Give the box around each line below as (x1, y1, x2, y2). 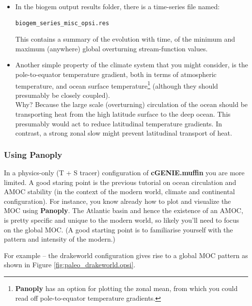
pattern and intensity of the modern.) (4, 234, 116, 244)
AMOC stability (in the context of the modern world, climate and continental (4, 186, 235, 197)
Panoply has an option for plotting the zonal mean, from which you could (15, 283, 238, 293)
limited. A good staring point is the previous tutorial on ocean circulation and (4, 177, 236, 187)
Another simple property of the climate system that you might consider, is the (15, 60, 248, 70)
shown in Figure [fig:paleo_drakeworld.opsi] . (4, 260, 136, 270)
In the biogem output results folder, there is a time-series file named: (15, 1, 220, 11)
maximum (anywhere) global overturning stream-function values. (15, 43, 208, 53)
